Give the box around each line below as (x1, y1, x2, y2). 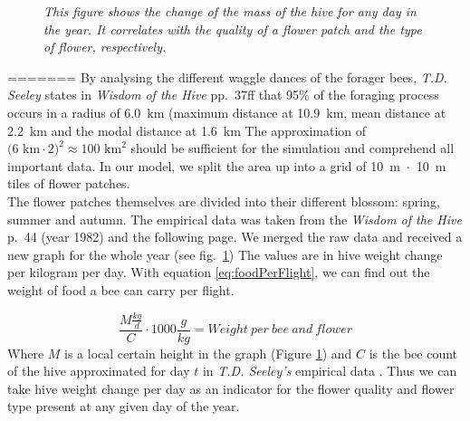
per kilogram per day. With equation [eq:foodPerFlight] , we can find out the (7, 263, 430, 282)
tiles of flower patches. (7, 174, 130, 193)
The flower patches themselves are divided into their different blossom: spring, (7, 191, 440, 210)
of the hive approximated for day (7, 361, 190, 380)
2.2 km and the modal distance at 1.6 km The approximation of (7, 120, 367, 139)
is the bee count (369, 343, 458, 362)
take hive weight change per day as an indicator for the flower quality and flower (7, 378, 455, 397)
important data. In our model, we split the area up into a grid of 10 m (7, 156, 400, 175)
